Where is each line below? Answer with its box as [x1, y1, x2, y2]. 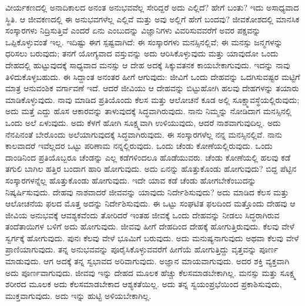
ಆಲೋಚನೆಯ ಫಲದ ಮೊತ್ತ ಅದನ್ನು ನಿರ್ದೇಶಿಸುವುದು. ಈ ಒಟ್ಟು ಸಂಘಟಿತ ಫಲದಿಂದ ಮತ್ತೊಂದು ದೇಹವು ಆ [5, 197, 296, 209]
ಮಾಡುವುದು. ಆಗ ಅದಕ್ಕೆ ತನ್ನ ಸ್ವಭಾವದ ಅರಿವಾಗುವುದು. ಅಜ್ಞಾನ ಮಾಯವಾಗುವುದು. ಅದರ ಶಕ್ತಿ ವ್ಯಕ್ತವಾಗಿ [5, 255, 290, 267]
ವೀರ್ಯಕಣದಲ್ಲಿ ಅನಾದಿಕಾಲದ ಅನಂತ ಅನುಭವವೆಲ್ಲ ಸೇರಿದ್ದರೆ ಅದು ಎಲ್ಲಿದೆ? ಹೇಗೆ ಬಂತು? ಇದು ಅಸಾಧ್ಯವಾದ [5, 1, 299, 13]
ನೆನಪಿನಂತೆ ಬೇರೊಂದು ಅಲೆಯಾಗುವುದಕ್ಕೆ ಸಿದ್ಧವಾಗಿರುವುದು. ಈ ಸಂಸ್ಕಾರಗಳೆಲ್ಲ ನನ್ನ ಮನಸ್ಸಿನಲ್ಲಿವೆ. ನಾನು [5, 128, 282, 140]
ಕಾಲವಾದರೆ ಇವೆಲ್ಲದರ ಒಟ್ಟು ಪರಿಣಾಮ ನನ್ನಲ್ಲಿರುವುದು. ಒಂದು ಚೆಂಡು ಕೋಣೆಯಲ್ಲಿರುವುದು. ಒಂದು [5, 139, 273, 152]
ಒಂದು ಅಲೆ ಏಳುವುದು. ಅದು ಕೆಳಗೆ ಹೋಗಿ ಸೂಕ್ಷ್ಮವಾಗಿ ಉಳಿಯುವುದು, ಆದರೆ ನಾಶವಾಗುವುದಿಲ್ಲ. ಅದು [5, 116, 281, 128]
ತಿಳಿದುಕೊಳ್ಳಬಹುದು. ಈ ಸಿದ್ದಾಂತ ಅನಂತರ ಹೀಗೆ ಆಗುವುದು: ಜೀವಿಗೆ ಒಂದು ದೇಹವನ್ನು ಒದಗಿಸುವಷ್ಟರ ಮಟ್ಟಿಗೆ [5, 70, 300, 82]
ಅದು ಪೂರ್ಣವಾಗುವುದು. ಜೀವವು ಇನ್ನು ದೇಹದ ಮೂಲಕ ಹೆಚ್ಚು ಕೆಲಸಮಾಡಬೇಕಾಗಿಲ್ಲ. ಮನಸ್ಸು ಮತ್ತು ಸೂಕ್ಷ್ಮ [5, 266, 296, 278]
